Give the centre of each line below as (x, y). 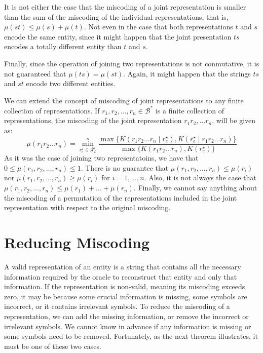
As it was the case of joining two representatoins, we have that (101, 158)
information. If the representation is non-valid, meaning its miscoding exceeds (125, 286)
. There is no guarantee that (125, 167)
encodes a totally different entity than (63, 46)
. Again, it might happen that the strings (187, 73)
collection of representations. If (52, 110)
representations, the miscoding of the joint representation (93, 120)
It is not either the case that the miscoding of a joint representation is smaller (125, 7)
